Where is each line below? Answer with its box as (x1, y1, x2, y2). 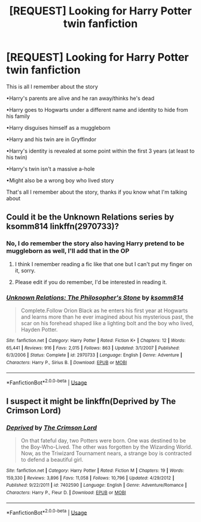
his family (6, 112, 30, 120)
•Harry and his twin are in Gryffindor (6, 136, 97, 143)
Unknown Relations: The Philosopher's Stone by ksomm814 (6, 293, 184, 301)
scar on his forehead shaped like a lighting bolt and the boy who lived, (20, 319, 194, 326)
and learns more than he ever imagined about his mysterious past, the (20, 313, 194, 320)
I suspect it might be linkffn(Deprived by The (6, 396, 176, 406)
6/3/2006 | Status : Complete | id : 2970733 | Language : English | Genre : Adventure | (6, 352, 182, 358)
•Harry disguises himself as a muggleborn (6, 124, 111, 131)
